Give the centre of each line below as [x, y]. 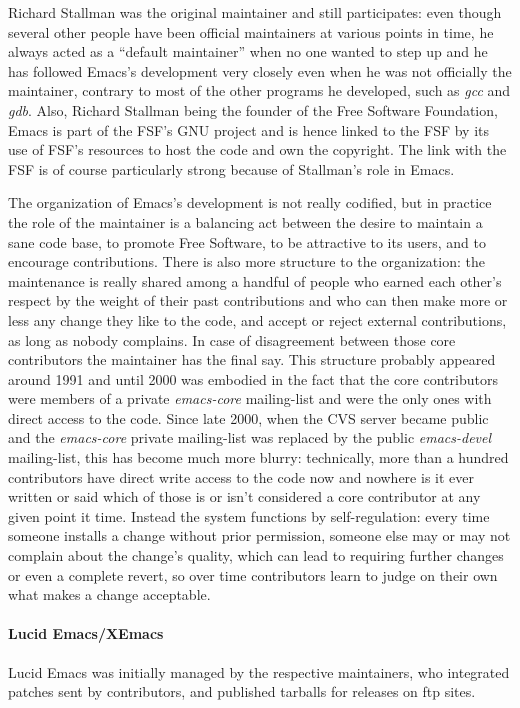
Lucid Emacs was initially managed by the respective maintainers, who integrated [259, 671]
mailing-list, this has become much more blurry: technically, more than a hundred [258, 457]
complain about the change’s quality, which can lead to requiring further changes [256, 555]
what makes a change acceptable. [109, 594]
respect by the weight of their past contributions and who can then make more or [258, 300]
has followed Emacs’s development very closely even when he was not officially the [260, 70]
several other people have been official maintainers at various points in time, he [251, 31]
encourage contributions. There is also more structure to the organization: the [246, 261]
